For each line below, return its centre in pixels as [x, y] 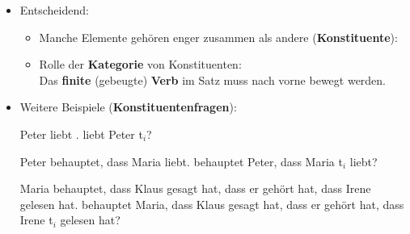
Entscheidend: [54, 10]
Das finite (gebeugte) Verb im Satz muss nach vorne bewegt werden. [213, 79]
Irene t [36, 220]
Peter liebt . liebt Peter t [81, 134]
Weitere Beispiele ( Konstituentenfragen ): [128, 107]
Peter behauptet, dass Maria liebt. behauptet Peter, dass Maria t [181, 161]
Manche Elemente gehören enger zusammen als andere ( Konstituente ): [218, 37]
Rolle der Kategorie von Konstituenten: [140, 64]
